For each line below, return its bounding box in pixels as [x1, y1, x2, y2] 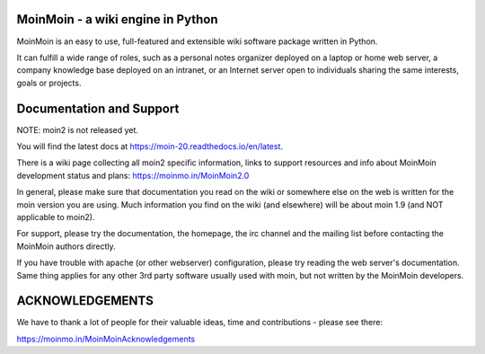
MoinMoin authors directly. [16, 241, 116, 252]
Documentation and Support [16, 101, 180, 116]
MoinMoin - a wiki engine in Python [16, 12, 218, 27]
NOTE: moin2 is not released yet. [16, 124, 139, 135]
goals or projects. [16, 77, 82, 88]
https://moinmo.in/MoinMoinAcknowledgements [16, 333, 196, 344]
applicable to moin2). [16, 211, 95, 222]
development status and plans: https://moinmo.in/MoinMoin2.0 [16, 170, 250, 181]
